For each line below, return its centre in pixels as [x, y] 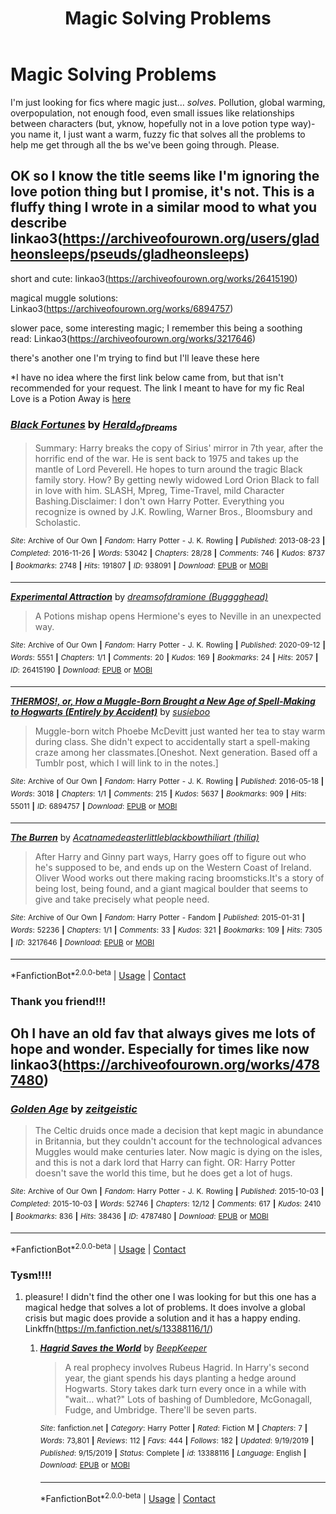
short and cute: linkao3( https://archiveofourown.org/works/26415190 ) [154, 278]
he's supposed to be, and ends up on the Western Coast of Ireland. [173, 868]
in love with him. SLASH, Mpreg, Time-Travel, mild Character [159, 491]
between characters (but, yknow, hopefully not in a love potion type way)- [163, 123]
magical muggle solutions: [64, 298]
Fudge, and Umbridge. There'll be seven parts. [160, 1410]
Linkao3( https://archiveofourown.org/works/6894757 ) [122, 308]
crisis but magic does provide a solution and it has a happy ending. [162, 1318]
